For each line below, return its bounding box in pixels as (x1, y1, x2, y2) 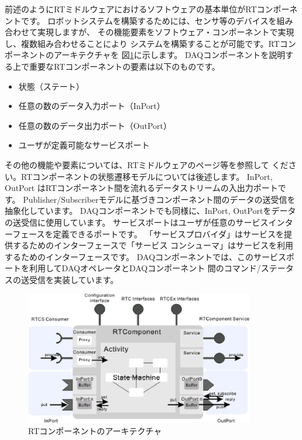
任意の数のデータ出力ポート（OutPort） (18, 119, 171, 131)
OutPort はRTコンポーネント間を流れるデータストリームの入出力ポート (5, 182, 278, 194)
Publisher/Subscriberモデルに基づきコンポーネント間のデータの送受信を (23, 193, 296, 205)
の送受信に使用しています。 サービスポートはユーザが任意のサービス (5, 216, 269, 228)
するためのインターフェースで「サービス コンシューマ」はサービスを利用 (12, 239, 294, 251)
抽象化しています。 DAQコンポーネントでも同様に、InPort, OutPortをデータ (5, 204, 296, 217)
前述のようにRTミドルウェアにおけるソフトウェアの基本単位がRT (5, 3, 257, 15)
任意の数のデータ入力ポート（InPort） (18, 100, 165, 112)
